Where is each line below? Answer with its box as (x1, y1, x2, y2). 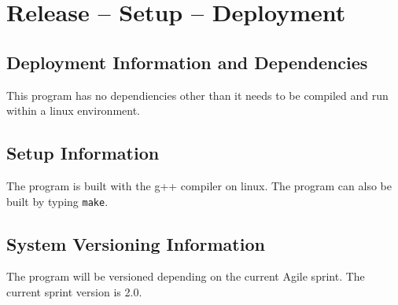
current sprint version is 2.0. (6, 284, 142, 300)
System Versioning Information (6, 231, 265, 255)
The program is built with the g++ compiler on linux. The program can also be (6, 177, 392, 193)
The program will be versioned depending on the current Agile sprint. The (6, 268, 365, 285)
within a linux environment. (6, 102, 141, 119)
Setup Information (6, 141, 160, 165)
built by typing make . (6, 193, 109, 209)
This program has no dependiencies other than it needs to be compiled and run (6, 86, 389, 103)
